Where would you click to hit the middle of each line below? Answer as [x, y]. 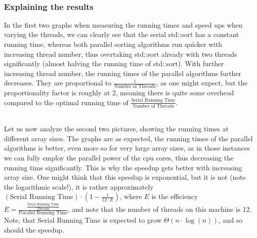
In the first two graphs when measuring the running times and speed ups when [123, 24]
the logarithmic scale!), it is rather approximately [79, 186]
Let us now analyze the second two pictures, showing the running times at [116, 129]
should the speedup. [34, 229]
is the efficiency [175, 196]
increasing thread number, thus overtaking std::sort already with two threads [121, 54]
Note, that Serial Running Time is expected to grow [83, 220]
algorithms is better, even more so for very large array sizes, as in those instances [127, 148]
